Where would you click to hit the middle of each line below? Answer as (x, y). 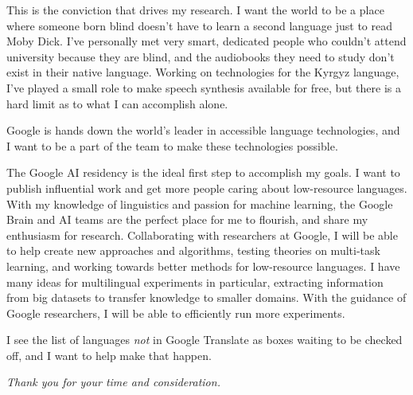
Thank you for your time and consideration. (113, 382)
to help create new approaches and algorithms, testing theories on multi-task (193, 250)
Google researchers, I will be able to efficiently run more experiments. (176, 313)
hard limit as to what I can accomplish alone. (117, 103)
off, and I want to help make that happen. (109, 355)
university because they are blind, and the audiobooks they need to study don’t (201, 56)
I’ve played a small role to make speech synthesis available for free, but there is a (204, 87)
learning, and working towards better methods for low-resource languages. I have (203, 266)
